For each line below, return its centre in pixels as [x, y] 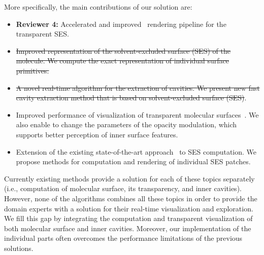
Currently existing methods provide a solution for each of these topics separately [129, 178]
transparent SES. [43, 34]
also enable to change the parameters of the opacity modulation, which [126, 124]
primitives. [32, 70]
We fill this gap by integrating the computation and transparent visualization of [128, 218]
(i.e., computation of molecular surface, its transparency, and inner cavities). [123, 188]
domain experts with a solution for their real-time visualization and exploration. [129, 208]
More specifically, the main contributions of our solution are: [98, 7]
